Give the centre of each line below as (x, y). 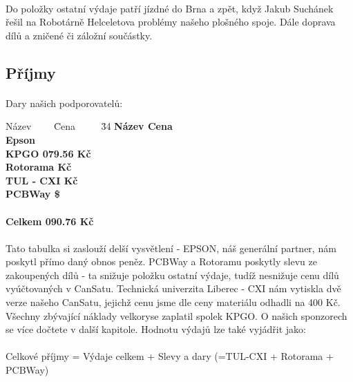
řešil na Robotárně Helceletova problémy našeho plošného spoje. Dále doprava (171, 22)
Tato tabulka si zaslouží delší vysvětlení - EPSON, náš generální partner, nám (171, 248)
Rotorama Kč (39, 167)
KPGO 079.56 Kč (48, 153)
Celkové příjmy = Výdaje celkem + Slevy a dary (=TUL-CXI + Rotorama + (170, 356)
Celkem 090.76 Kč (50, 221)
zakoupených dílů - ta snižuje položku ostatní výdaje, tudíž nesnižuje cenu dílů (172, 275)
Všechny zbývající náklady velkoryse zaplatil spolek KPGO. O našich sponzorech (176, 315)
